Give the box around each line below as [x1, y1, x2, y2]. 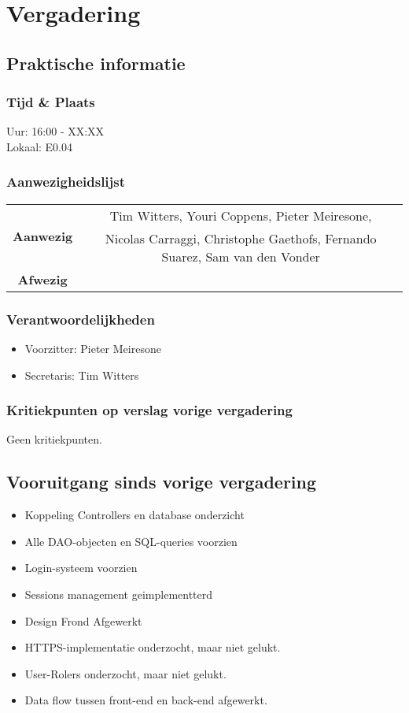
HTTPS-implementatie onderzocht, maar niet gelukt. [24, 639, 281, 655]
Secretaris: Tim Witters [24, 366, 139, 383]
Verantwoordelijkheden [6, 309, 155, 329]
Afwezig [17, 269, 68, 288]
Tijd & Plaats [6, 92, 95, 112]
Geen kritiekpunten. [6, 431, 102, 447]
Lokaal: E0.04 [6, 138, 73, 154]
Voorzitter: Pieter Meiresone [24, 340, 161, 356]
